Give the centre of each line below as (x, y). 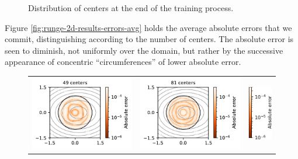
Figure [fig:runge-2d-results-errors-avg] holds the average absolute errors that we (148, 27)
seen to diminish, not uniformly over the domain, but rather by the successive (144, 50)
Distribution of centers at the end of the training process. (131, 8)
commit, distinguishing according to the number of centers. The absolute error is (149, 39)
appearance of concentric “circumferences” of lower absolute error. (123, 62)
